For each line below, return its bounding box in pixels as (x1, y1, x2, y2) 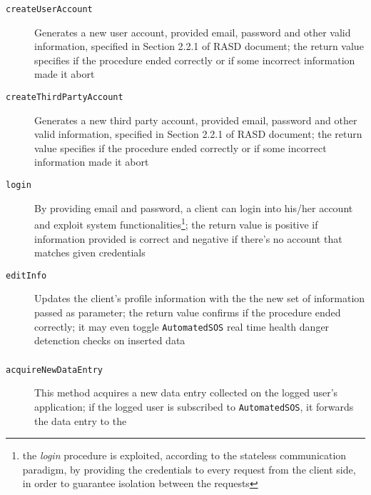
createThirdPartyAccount (6, 92, 123, 103)
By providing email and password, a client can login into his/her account (34, 200, 353, 215)
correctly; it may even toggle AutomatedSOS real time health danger (34, 319, 330, 334)
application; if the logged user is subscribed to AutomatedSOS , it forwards (34, 399, 354, 414)
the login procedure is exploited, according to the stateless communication (22, 448, 347, 463)
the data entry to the (34, 413, 127, 428)
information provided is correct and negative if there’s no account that (34, 231, 342, 246)
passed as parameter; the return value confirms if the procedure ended (34, 305, 341, 319)
